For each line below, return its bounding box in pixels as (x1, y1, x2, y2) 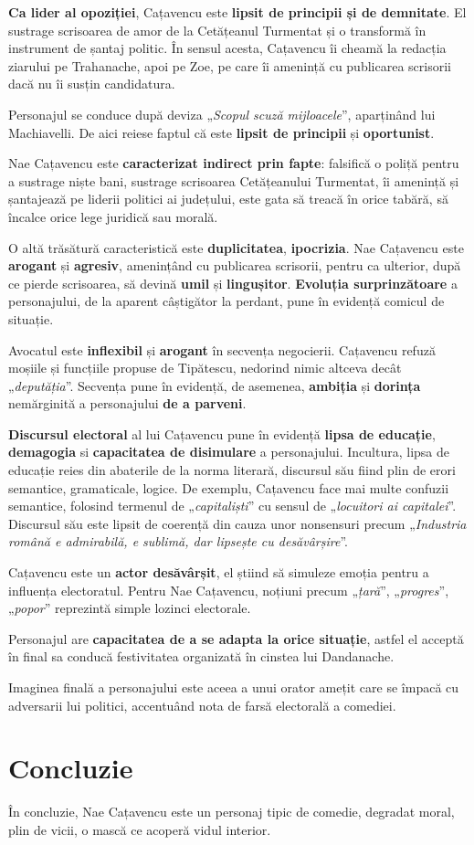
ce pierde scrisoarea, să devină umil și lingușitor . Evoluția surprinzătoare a (8, 273, 458, 292)
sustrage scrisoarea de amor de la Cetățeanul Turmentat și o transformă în (8, 20, 427, 39)
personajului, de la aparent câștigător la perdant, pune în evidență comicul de (8, 291, 445, 311)
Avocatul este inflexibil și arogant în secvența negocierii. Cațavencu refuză (8, 340, 436, 359)
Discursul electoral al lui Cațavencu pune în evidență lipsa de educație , (8, 424, 436, 443)
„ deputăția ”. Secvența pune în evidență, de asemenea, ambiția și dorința (8, 375, 421, 395)
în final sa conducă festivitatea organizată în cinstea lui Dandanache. (8, 647, 395, 666)
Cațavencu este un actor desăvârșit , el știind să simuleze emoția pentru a (8, 563, 429, 582)
